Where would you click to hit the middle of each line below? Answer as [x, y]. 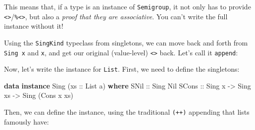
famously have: [26, 121]
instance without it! [34, 26]
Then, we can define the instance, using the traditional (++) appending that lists [127, 112]
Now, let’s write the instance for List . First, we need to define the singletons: [122, 69]
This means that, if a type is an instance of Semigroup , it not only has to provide [127, 6]
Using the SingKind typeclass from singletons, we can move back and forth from [126, 42]
